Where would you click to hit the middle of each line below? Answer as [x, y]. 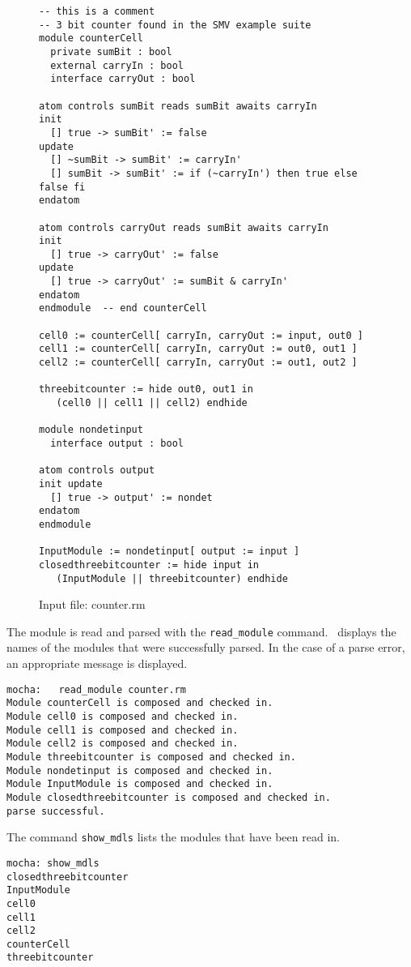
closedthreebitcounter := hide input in [149, 565]
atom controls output [97, 471]
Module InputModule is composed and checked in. [140, 784]
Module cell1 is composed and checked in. [123, 730]
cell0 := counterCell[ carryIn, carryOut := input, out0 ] [201, 335]
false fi [62, 187]
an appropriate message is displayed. [97, 663]
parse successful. [56, 811]
